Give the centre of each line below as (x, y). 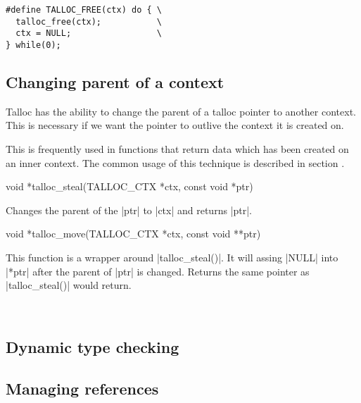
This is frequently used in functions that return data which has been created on (177, 149)
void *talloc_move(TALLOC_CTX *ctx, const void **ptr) (133, 234)
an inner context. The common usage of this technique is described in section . (175, 162)
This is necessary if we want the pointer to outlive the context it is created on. (175, 125)
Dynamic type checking (93, 346)
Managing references (82, 388)
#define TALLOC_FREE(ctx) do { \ (84, 10)
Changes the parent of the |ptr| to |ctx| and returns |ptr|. (129, 210)
